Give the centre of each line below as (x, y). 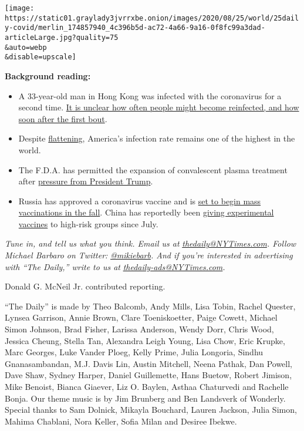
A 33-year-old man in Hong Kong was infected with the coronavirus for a (150, 95)
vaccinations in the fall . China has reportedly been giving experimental (146, 212)
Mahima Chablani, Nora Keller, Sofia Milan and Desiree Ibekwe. (121, 421)
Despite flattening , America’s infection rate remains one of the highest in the (157, 138)
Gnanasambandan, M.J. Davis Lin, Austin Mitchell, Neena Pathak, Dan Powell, (148, 363)
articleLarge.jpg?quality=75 (62, 37)
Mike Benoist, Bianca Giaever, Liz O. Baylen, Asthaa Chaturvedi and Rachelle (147, 386)
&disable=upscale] (40, 57)
